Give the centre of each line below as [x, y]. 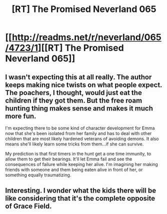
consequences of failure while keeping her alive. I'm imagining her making [82, 164]
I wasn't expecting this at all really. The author [78, 77]
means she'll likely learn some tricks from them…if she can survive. [74, 144]
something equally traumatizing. [38, 175]
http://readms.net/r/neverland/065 [86, 37]
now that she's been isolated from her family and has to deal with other [78, 133]
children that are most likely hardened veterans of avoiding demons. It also [82, 139]
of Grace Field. [28, 206]
